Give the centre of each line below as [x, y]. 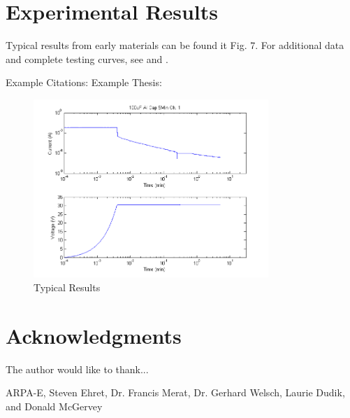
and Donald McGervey [54, 406]
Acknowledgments [94, 335]
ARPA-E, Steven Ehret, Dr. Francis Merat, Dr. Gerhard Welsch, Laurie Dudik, [175, 392]
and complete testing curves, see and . [87, 58]
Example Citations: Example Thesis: [84, 82]
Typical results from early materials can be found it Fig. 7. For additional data [175, 45]
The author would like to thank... [77, 369]
